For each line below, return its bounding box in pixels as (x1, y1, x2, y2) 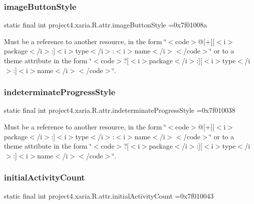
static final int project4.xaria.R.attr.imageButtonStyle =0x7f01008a (4, 20, 207, 30)
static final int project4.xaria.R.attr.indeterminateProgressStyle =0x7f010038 (4, 105, 235, 115)
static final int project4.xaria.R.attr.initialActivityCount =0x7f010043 (4, 190, 214, 201)
